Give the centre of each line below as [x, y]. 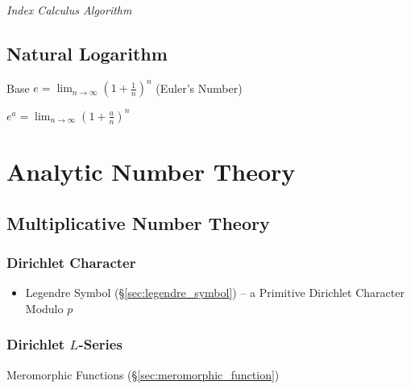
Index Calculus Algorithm [69, 10]
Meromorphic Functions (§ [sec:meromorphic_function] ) [143, 374]
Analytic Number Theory [151, 171]
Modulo [44, 308]
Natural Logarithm [87, 53]
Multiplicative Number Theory [138, 222]
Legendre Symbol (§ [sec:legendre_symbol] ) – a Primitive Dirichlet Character [215, 293]
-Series [100, 344]
